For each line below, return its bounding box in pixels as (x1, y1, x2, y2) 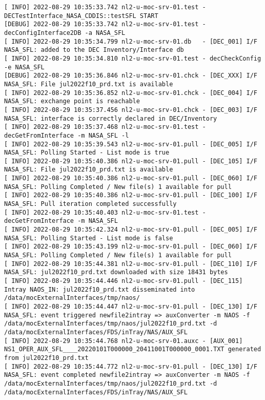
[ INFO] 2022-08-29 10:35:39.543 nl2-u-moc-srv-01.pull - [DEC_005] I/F (4, 140, 257, 148)
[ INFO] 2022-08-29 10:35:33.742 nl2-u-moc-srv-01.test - (4, 4, 206, 11)
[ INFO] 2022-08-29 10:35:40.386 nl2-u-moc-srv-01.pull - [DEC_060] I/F (4, 175, 257, 182)
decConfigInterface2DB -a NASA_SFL (4, 29, 126, 36)
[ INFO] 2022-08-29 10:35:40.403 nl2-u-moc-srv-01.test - (4, 208, 206, 216)
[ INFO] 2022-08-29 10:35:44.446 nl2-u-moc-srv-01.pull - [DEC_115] (4, 277, 243, 284)
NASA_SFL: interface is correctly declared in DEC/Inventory (4, 115, 217, 122)
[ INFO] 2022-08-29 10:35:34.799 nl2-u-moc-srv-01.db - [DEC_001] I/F (4, 37, 257, 45)
